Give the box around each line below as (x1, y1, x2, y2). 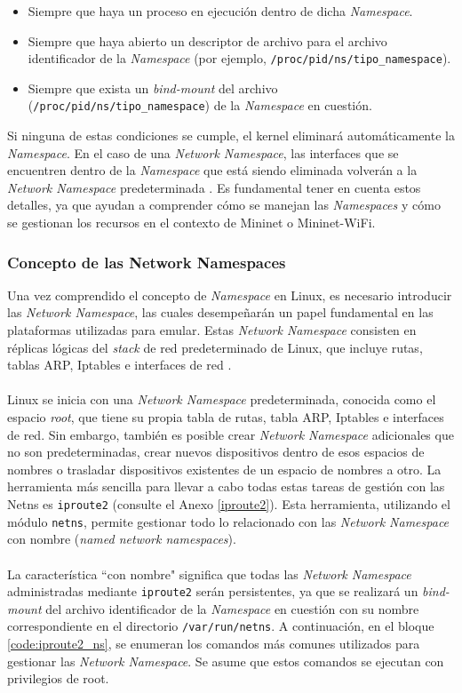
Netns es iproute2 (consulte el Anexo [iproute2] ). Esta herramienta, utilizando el (7, 495, 450, 513)
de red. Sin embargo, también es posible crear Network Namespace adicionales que (7, 425, 454, 443)
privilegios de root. (7, 669, 109, 688)
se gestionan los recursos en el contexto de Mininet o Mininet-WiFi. (7, 213, 376, 232)
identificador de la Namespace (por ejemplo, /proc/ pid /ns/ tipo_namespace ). (28, 49, 451, 68)
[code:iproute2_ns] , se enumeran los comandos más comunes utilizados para (7, 634, 420, 652)
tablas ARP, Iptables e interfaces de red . (7, 355, 232, 374)
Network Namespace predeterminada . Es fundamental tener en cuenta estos (7, 178, 421, 196)
